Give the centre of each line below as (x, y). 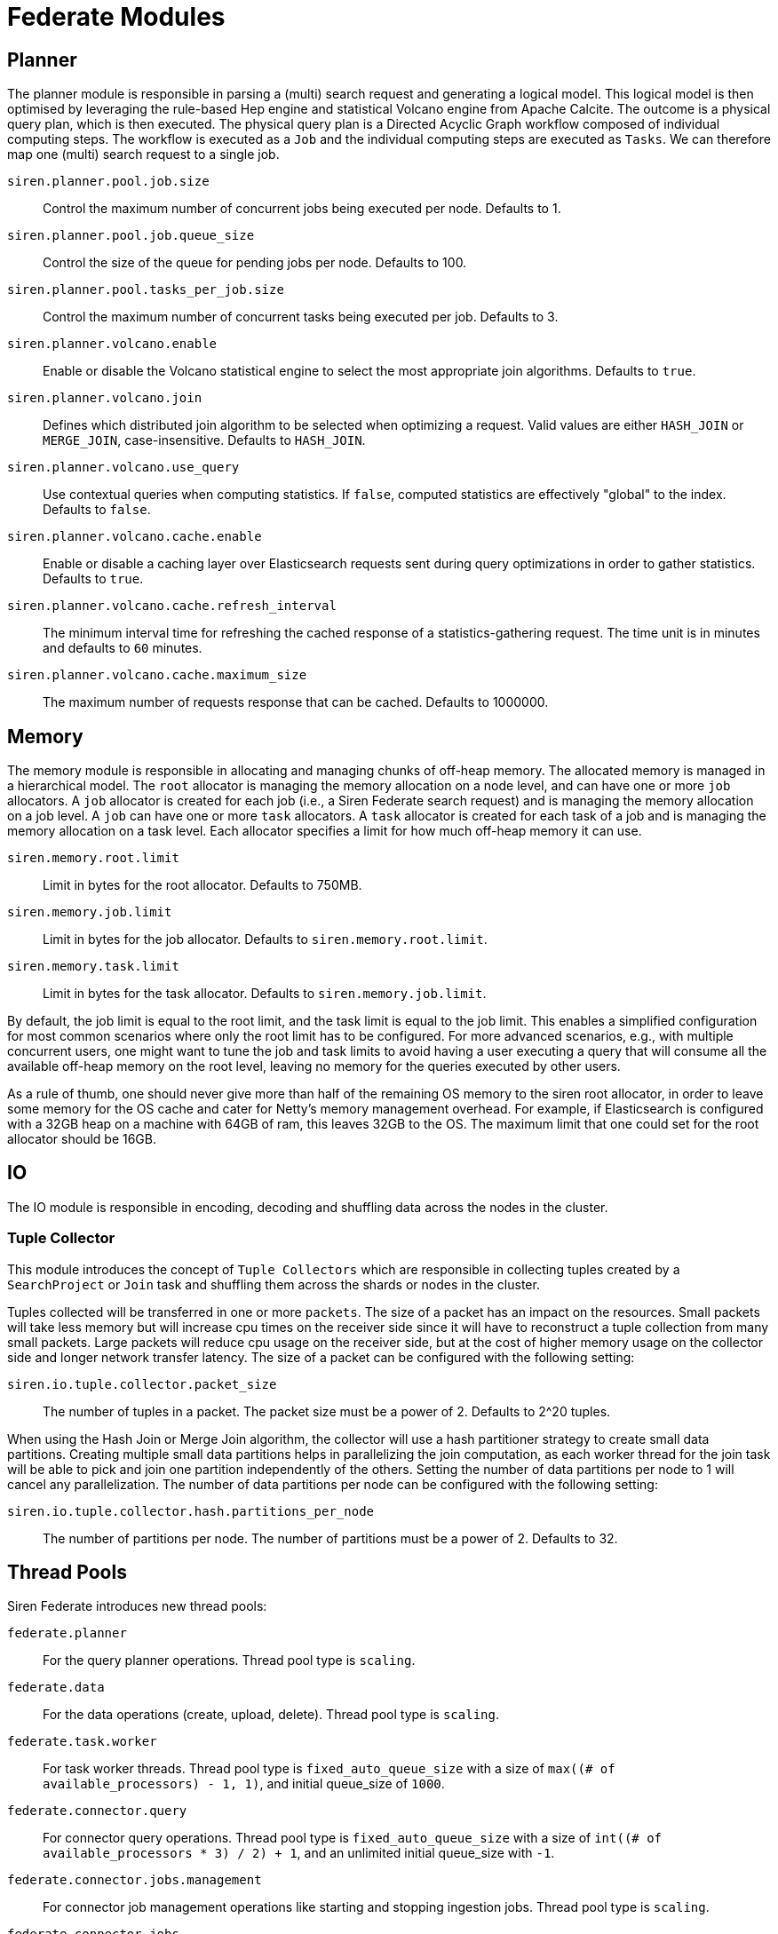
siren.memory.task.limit (93, 967)
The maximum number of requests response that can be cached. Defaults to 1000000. (296, 702)
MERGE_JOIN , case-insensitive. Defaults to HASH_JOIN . (204, 440)
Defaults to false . (97, 510)
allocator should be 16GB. (82, 1139)
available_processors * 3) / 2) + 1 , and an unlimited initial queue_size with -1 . (299, 1853)
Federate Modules (116, 17)
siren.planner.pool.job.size (108, 182)
